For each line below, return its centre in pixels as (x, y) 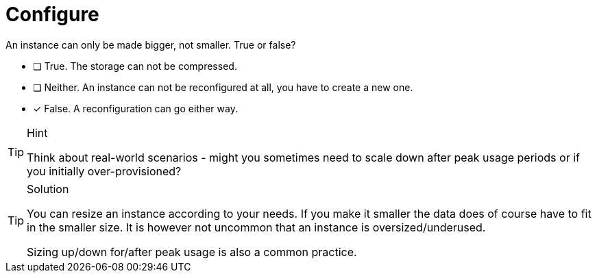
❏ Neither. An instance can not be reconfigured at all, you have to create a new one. (223, 87)
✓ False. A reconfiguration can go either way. (135, 108)
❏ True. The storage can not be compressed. (135, 66)
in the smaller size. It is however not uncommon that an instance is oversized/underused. (256, 227)
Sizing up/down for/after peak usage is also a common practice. (192, 252)
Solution (48, 189)
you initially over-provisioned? (104, 171)
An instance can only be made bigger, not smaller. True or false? (151, 45)
